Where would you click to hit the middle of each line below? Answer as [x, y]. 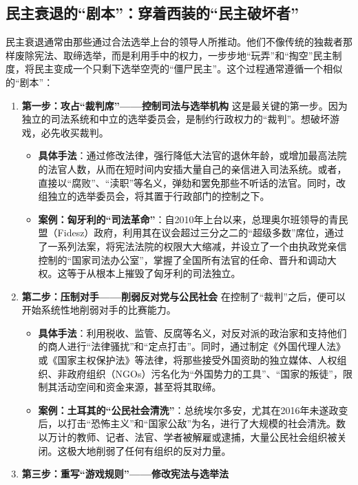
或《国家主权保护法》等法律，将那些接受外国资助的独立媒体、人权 [188, 360]
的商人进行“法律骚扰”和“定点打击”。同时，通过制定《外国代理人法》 [192, 346]
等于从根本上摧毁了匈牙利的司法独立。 [154, 273]
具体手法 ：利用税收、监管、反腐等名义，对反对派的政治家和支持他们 [192, 332]
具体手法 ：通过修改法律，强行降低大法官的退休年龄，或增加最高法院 [192, 155]
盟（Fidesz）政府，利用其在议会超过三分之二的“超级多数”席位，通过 [191, 233]
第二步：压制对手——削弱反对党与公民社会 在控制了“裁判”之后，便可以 [183, 296]
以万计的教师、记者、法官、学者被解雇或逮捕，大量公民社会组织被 [188, 437]
